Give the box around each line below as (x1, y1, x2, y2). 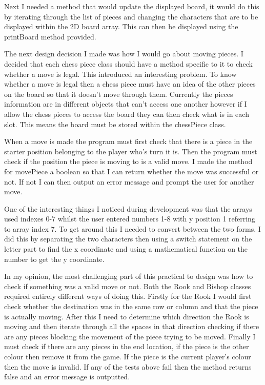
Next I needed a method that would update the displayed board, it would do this (4, 1, 259, 11)
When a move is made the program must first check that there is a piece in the (4, 136, 253, 147)
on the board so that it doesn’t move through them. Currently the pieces (4, 88, 233, 99)
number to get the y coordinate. (4, 253, 105, 264)
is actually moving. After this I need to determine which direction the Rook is (4, 311, 249, 321)
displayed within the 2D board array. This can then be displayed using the (4, 21, 238, 32)
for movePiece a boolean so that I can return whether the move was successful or (4, 166, 259, 176)
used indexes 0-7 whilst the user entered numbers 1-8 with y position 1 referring (4, 213, 255, 224)
